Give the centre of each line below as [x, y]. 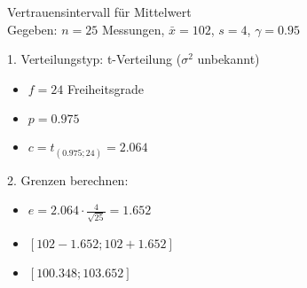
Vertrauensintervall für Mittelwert [99, 12]
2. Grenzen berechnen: [68, 179]
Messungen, [133, 29]
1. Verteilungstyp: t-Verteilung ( [94, 59]
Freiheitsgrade [105, 88]
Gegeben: [32, 29]
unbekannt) [228, 59]
